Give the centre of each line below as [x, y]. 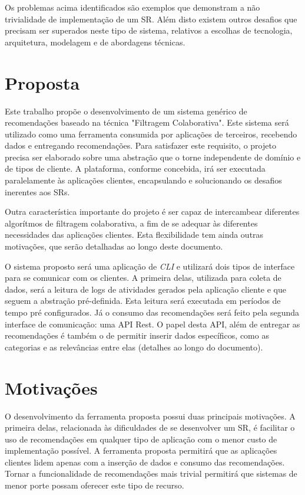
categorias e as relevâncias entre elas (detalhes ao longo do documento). [134, 347]
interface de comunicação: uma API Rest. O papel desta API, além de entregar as [152, 324]
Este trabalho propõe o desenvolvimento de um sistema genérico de [126, 111]
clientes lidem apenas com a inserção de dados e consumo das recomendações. [145, 462]
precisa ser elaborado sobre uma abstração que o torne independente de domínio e [153, 157]
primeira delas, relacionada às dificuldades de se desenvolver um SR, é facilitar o [150, 427]
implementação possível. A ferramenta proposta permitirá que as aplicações [141, 450]
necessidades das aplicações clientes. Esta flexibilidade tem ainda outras [134, 235]
